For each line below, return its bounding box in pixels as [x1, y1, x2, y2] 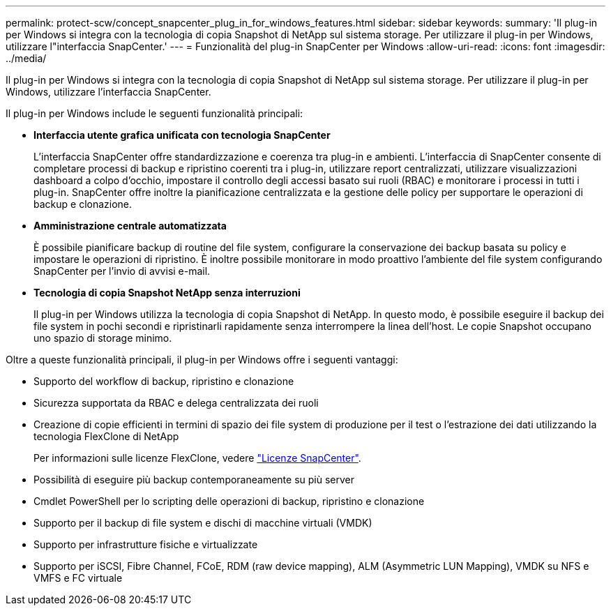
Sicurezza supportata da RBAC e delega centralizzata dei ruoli [33, 397, 319, 409]
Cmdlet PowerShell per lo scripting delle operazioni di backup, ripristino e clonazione [33, 495, 425, 507]
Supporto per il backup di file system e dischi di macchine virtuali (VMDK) [33, 517, 372, 529]
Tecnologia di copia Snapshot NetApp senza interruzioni [33, 287, 301, 299]
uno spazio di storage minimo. [33, 332, 172, 344]
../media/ [6, 52, 47, 64]
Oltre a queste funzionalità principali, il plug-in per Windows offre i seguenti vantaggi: [6, 354, 398, 365]
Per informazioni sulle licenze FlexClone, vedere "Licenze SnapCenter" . [33, 452, 361, 464]
